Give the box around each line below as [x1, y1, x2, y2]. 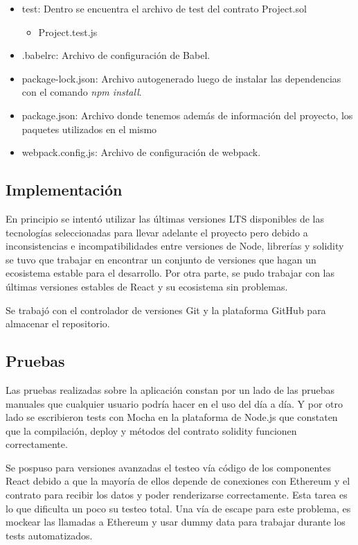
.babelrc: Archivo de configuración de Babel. [21, 48, 211, 62]
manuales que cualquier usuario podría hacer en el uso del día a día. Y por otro [6, 396, 343, 410]
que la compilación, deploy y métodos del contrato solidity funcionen [6, 423, 297, 438]
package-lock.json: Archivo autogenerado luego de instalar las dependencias [21, 71, 341, 85]
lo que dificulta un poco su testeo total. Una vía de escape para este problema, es [6, 501, 351, 515]
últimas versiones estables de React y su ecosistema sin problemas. [6, 279, 288, 293]
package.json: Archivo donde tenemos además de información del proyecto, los [21, 107, 353, 122]
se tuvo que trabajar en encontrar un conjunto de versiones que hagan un [6, 252, 316, 266]
